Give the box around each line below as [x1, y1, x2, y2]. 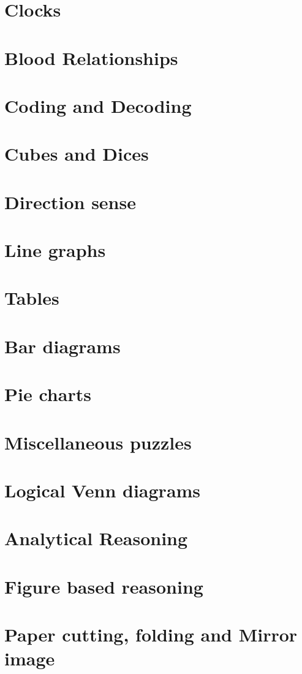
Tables [4, 285, 59, 310]
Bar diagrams [4, 333, 121, 358]
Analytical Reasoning [4, 526, 188, 551]
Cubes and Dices [4, 141, 149, 166]
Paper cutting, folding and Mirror [4, 622, 298, 647]
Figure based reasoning [4, 573, 203, 599]
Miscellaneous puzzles [4, 429, 192, 454]
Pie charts [4, 381, 91, 407]
